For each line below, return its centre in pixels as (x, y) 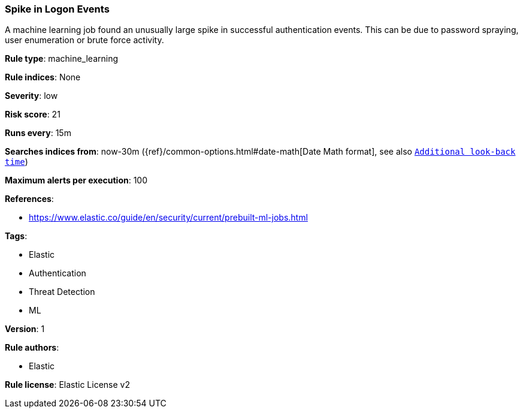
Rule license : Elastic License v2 (67, 385)
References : (29, 199)
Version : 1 (25, 329)
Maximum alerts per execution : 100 (76, 180)
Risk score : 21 (33, 114)
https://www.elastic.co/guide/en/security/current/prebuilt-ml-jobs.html (168, 218)
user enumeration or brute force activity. (84, 40)
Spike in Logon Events (57, 9)
